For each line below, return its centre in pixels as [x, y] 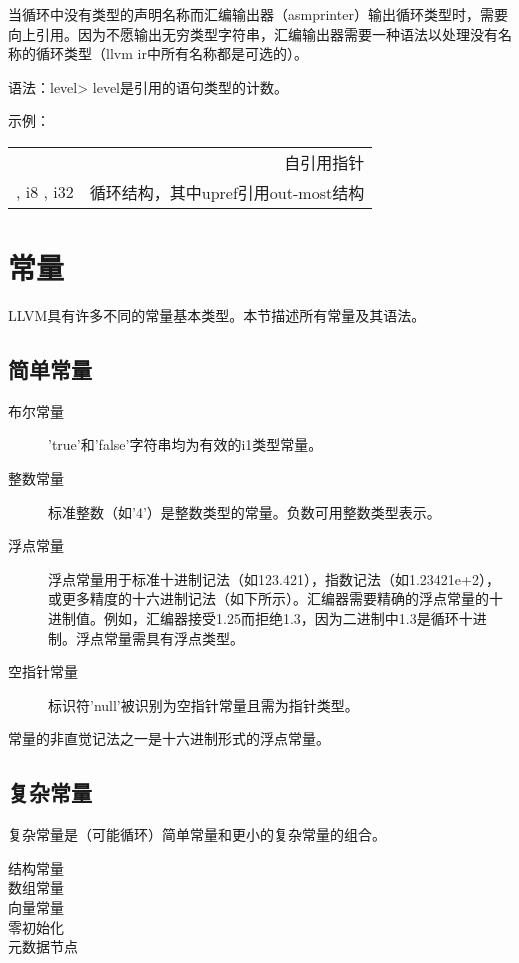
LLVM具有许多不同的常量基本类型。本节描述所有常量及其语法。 [217, 315]
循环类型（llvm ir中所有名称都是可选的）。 [171, 53]
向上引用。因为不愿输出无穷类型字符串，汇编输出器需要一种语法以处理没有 [253, 33]
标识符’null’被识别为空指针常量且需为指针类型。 [203, 704]
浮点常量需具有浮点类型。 [159, 637]
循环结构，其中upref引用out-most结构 [227, 192]
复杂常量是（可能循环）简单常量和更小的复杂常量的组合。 [197, 834]
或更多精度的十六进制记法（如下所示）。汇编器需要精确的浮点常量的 [268, 598]
